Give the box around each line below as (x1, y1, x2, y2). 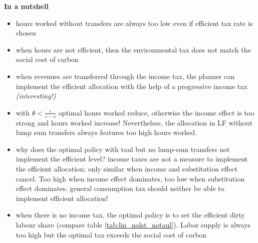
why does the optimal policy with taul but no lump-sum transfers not (16, 143, 230, 154)
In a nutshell (4, 1, 49, 11)
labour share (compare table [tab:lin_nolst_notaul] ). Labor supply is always (16, 219, 251, 229)
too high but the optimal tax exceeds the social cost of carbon (16, 229, 207, 239)
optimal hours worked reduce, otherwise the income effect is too (58, 107, 254, 117)
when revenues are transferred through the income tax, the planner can (16, 70, 235, 81)
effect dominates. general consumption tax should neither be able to (16, 183, 224, 193)
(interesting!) (16, 90, 56, 101)
